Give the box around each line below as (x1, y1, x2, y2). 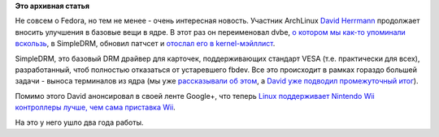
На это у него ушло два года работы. (15, 118, 144, 127)
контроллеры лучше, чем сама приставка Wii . (15, 102, 176, 113)
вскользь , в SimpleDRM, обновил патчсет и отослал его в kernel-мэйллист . (15, 39, 276, 49)
